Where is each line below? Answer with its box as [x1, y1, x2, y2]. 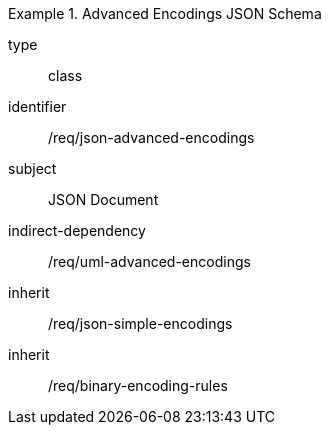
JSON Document [48, 191, 159, 208]
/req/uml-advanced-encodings [48, 253, 251, 270]
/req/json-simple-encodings [48, 315, 233, 332]
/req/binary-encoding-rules [48, 377, 228, 394]
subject [8, 160, 57, 177]
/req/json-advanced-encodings [48, 129, 255, 146]
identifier [8, 98, 67, 115]
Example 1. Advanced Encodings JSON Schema [8, 5, 322, 22]
